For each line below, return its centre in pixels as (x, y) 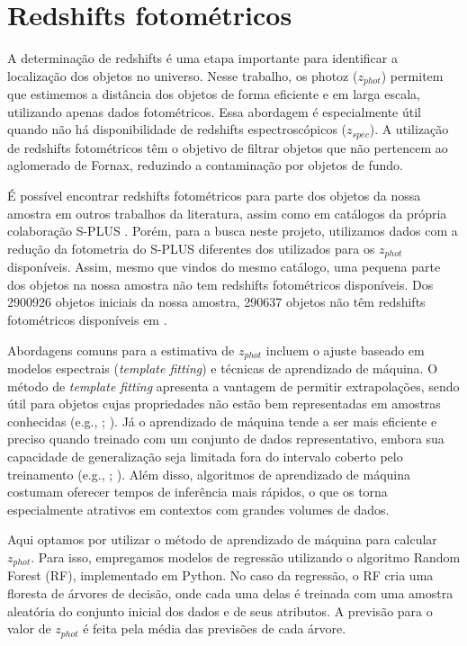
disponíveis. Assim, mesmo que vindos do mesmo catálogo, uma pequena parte (224, 267)
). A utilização (409, 129)
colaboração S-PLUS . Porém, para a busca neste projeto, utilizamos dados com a (233, 231)
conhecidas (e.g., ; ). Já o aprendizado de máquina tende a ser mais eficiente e (222, 421)
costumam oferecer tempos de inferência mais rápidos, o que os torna (198, 492)
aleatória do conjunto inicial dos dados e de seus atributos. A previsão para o (220, 610)
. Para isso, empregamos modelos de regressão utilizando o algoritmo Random (246, 557)
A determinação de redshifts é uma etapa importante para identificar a (202, 58)
